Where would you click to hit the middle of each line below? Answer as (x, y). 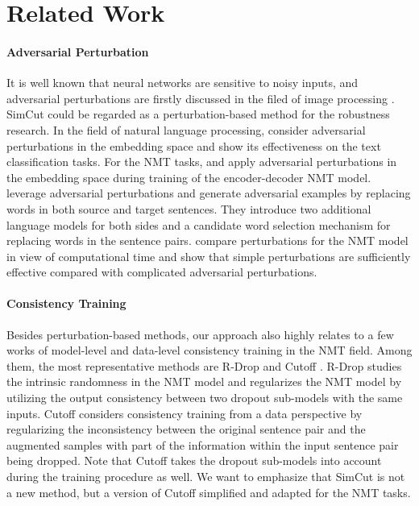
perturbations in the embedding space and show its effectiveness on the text (194, 145)
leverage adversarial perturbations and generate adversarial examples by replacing (209, 193)
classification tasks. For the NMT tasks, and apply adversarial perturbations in (202, 162)
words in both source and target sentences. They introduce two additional (189, 208)
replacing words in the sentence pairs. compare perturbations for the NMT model (207, 241)
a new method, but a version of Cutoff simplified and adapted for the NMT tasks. (209, 492)
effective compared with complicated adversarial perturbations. (162, 272)
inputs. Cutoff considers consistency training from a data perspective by (185, 413)
